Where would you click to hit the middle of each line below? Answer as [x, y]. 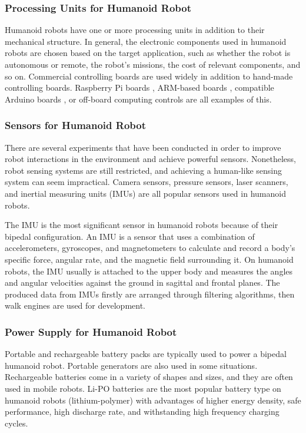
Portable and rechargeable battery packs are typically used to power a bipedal [146, 354]
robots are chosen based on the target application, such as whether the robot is [148, 53]
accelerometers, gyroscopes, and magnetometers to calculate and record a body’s [150, 248]
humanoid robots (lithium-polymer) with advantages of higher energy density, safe [153, 400]
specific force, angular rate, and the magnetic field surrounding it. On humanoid [149, 259]
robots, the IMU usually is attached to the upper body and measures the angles [149, 271]
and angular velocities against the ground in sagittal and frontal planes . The [142, 282]
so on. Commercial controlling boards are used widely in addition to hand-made [149, 76]
